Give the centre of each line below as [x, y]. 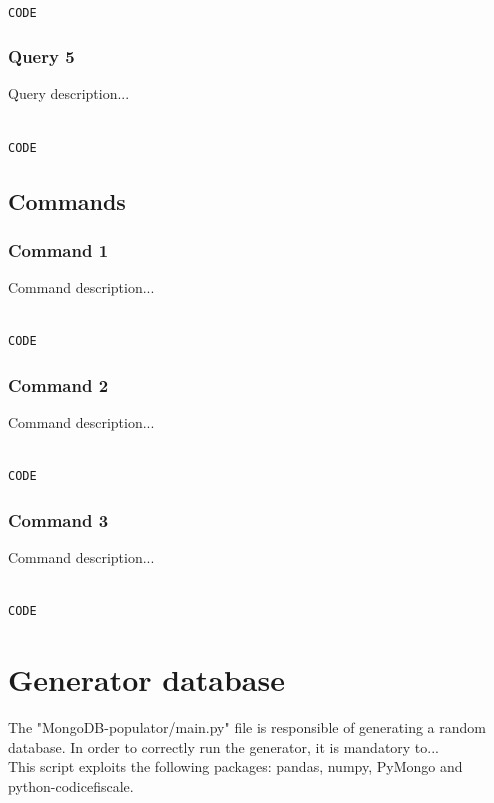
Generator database [146, 679]
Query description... [69, 93]
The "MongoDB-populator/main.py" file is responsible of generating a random [247, 727]
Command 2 [58, 384]
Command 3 [58, 519]
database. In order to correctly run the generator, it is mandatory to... [223, 746]
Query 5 [41, 56]
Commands [67, 200]
